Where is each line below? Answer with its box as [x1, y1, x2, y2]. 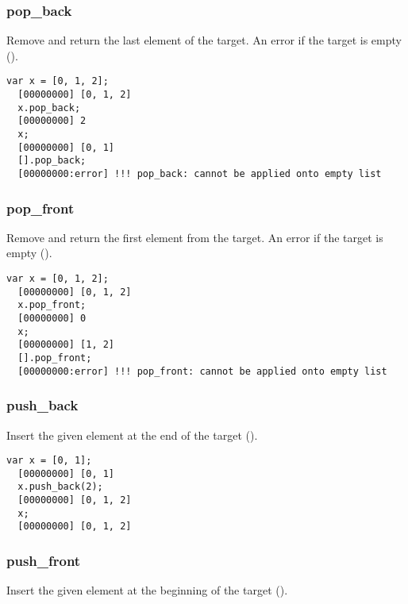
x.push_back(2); [17, 481, 103, 493]
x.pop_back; [17, 102, 81, 113]
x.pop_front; [17, 299, 87, 311]
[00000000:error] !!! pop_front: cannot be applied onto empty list [17, 365, 387, 377]
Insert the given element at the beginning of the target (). [6, 582, 288, 598]
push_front [6, 550, 81, 570]
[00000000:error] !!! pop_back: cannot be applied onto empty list [17, 168, 382, 179]
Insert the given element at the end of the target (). [6, 426, 258, 443]
